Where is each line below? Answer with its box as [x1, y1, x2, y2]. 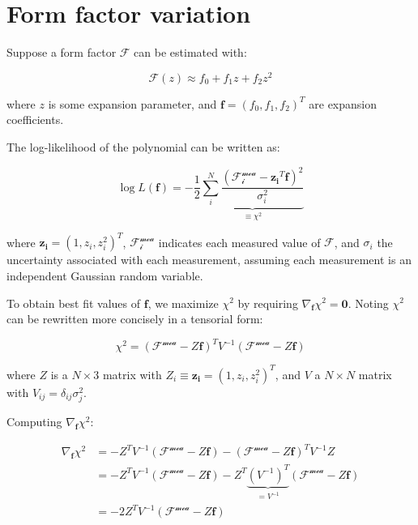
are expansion [309, 95, 377, 112]
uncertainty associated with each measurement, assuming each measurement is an [6, 251, 412, 268]
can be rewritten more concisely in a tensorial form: [6, 310, 263, 327]
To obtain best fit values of [6, 294, 141, 311]
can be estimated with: [134, 44, 247, 61]
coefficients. [6, 111, 64, 128]
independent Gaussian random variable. [6, 267, 203, 284]
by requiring [237, 294, 298, 311]
